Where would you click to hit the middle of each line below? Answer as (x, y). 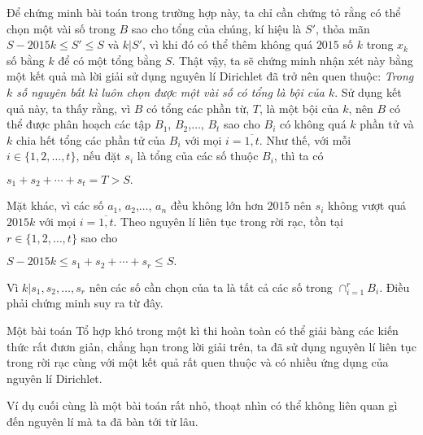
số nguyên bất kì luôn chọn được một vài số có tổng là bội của (170, 91)
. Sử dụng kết (368, 91)
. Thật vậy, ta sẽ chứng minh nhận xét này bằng (292, 60)
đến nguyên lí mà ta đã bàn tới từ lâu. (102, 421)
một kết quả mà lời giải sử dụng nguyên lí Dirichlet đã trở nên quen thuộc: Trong (210, 76)
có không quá (313, 124)
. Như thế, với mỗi (305, 139)
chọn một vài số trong (61, 28)
